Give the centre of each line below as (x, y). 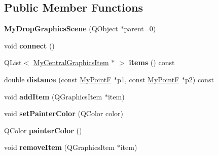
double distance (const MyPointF (58, 79)
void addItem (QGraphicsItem (53, 96)
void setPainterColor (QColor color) (64, 113)
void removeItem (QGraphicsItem (60, 147)
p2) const (199, 79)
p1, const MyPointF (148, 79)
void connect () (29, 45)
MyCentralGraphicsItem (71, 62)
